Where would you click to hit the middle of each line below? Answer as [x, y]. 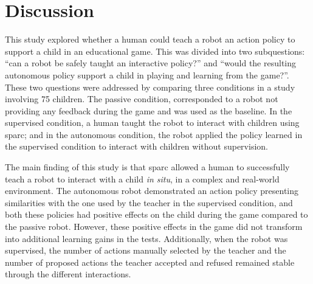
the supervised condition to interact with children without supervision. [136, 146]
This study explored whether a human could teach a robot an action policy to [150, 39]
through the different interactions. [68, 274]
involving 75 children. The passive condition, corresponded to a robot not [142, 99]
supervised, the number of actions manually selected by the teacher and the [146, 250]
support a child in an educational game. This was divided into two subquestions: [155, 51]
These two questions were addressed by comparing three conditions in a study [150, 87]
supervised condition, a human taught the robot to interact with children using [152, 123]
